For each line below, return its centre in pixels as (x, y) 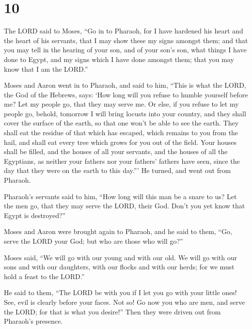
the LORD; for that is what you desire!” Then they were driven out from (112, 311)
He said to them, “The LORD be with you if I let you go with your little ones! (120, 292)
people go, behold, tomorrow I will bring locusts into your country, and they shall (125, 113)
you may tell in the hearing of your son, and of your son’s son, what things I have (125, 50)
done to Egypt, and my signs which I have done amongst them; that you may (119, 59)
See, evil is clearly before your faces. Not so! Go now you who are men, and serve (125, 302)
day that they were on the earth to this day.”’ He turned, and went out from (118, 170)
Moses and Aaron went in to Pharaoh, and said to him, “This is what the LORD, (125, 85)
